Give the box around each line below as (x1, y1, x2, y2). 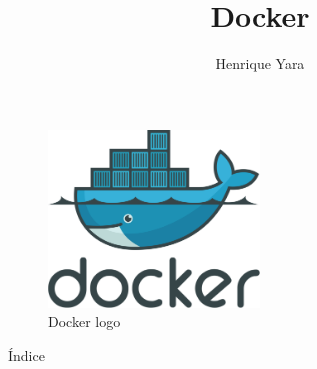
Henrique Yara (215, 53, 305, 74)
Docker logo (48, 311, 121, 332)
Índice (8, 344, 45, 365)
